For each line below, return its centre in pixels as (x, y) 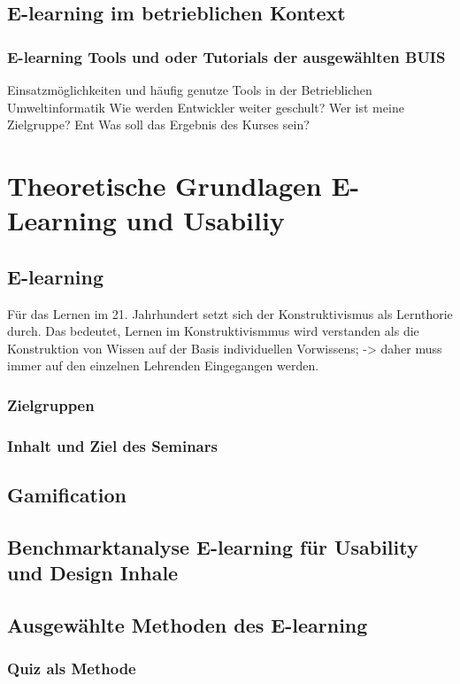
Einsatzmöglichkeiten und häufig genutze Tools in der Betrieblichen (190, 89)
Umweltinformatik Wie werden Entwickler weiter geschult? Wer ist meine (206, 107)
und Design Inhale (93, 573)
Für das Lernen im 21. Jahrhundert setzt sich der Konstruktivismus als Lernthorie (230, 313)
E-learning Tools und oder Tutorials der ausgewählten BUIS (226, 56)
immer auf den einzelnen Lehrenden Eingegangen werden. (163, 365)
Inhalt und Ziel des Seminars (112, 445)
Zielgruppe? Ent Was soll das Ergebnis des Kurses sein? (158, 124)
